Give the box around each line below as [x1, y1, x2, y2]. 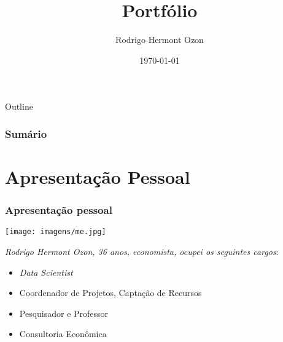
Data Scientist [19, 265, 73, 278]
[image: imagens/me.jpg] [5, 227, 106, 237]
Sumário [5, 126, 47, 141]
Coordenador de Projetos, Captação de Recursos [19, 286, 202, 299]
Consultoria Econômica [19, 327, 107, 340]
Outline [5, 100, 33, 113]
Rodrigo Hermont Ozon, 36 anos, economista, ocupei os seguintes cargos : [5, 245, 279, 257]
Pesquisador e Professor [19, 306, 109, 319]
